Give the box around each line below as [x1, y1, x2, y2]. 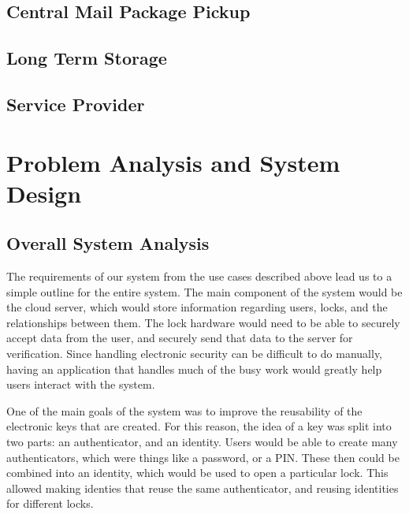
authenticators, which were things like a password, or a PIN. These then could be [6, 449, 400, 465]
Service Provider [6, 91, 145, 116]
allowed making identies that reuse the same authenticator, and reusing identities [6, 479, 399, 496]
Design [6, 177, 82, 209]
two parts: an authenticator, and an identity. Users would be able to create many [6, 434, 398, 450]
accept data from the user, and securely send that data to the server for [6, 330, 353, 346]
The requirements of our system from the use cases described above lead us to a [6, 268, 392, 285]
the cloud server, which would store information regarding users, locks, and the [6, 299, 388, 315]
